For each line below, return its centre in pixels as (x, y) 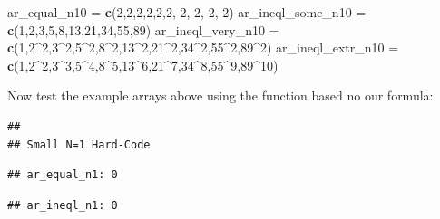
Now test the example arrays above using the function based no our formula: (220, 95)
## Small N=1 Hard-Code (79, 144)
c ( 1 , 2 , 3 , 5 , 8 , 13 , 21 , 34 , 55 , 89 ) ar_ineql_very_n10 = (143, 29)
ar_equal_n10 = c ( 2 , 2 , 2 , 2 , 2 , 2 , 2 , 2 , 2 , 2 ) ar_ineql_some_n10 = (187, 12)
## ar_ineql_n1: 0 (63, 205)
